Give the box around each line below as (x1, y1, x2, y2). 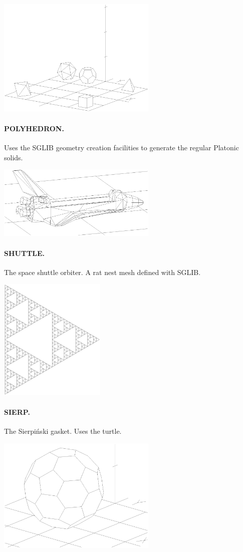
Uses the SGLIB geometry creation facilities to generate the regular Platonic (4, 142, 239, 152)
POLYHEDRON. (4, 123, 64, 133)
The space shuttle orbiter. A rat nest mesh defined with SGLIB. (4, 266, 201, 277)
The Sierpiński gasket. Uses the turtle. (4, 426, 122, 436)
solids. (4, 152, 23, 162)
